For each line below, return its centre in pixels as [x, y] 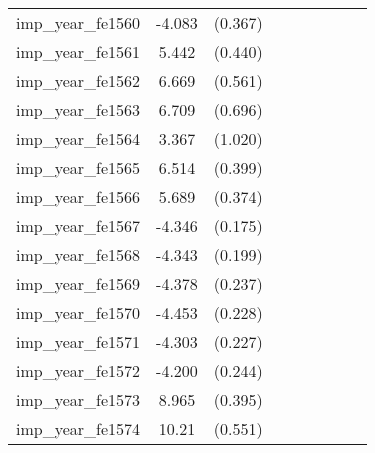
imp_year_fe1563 [78, 109]
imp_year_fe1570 [78, 312]
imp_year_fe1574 [78, 428]
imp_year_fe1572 [78, 370]
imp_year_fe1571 [78, 341]
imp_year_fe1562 [78, 80]
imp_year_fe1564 [78, 138]
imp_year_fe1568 [78, 254]
